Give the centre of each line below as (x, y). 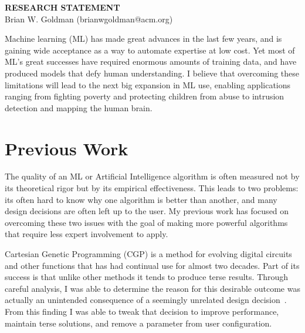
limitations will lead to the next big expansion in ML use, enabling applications (148, 84)
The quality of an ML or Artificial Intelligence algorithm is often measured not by (152, 176)
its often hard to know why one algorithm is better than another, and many (141, 199)
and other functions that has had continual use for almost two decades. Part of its (152, 265)
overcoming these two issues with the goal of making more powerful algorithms (146, 222)
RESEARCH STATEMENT (62, 7)
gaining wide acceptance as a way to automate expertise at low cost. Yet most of (150, 50)
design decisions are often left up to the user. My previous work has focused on (147, 211)
